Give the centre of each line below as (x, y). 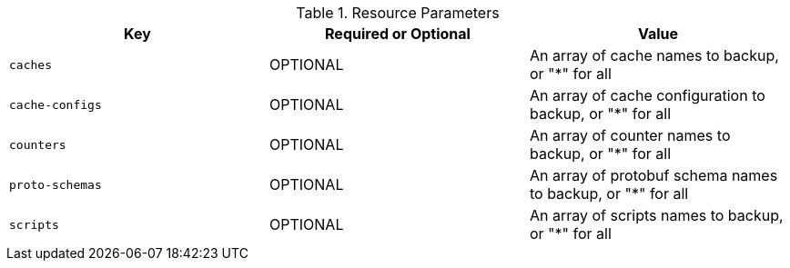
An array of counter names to (630, 135)
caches (30, 65)
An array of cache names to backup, (654, 55)
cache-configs (56, 104)
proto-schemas (56, 184)
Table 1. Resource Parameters (398, 13)
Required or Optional (398, 34)
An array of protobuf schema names (653, 175)
